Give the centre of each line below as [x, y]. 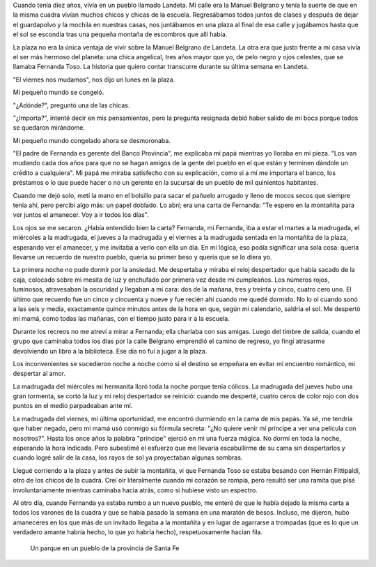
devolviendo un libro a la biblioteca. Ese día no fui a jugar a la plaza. [110, 351]
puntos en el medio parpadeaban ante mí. [73, 406]
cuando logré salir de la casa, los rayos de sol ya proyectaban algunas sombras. [128, 458]
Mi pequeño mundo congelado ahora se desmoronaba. [92, 140]
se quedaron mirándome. [49, 128]
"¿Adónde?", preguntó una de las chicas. [71, 105]
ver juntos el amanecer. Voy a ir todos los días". [81, 215]
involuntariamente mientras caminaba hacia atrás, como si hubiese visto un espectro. [135, 490]
